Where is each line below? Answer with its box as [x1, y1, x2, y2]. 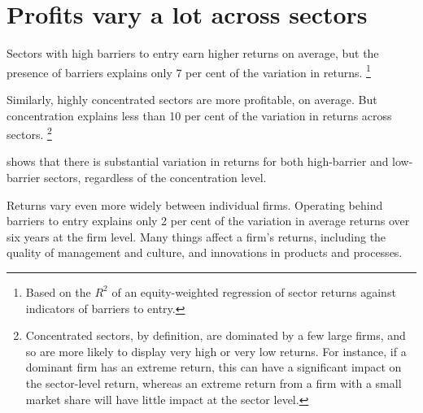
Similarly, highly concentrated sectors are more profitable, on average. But [7, 90, 377, 107]
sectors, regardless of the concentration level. [44, 169, 267, 185]
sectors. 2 [7, 124, 52, 142]
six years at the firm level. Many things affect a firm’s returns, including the [7, 228, 386, 245]
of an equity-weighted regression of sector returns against [111, 283, 396, 300]
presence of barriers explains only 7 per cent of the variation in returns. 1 [7, 61, 371, 80]
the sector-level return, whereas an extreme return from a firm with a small [25, 374, 402, 391]
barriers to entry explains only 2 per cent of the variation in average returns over [7, 212, 410, 229]
